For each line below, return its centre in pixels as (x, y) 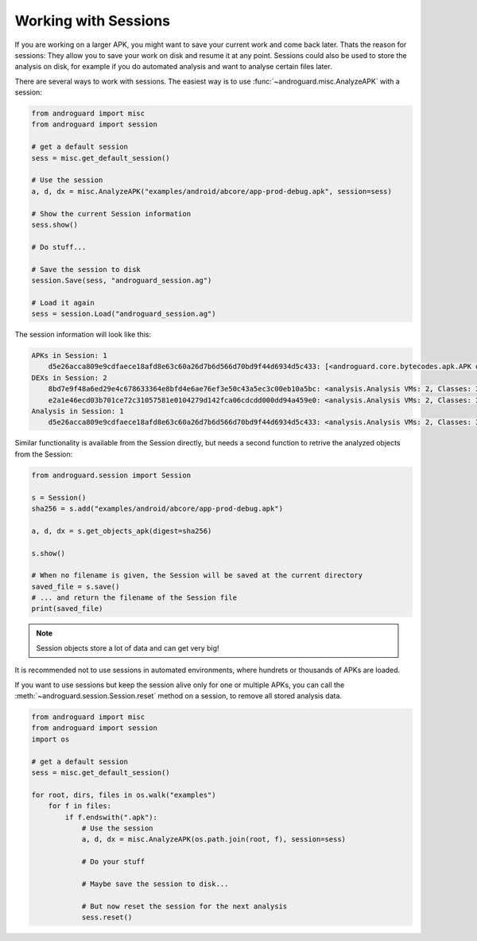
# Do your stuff (113, 862)
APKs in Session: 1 (69, 356)
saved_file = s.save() (76, 586)
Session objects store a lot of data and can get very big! (128, 647)
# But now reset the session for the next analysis (184, 906)
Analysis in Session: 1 (78, 411)
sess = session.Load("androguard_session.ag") (124, 314)
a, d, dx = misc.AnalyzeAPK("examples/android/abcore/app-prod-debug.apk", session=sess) (212, 191)
